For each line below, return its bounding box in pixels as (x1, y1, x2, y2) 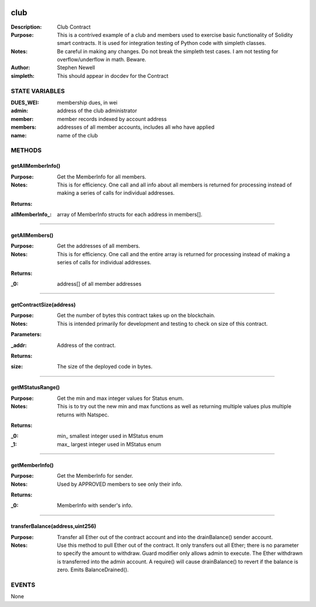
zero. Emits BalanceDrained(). (57, 566, 129, 573)
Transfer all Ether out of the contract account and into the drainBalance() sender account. (57, 533, 273, 540)
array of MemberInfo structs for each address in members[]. (57, 211, 202, 218)
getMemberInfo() (11, 461, 54, 468)
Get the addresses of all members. (57, 243, 140, 250)
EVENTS (11, 581, 36, 589)
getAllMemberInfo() (11, 163, 61, 170)
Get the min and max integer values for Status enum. (57, 395, 184, 402)
